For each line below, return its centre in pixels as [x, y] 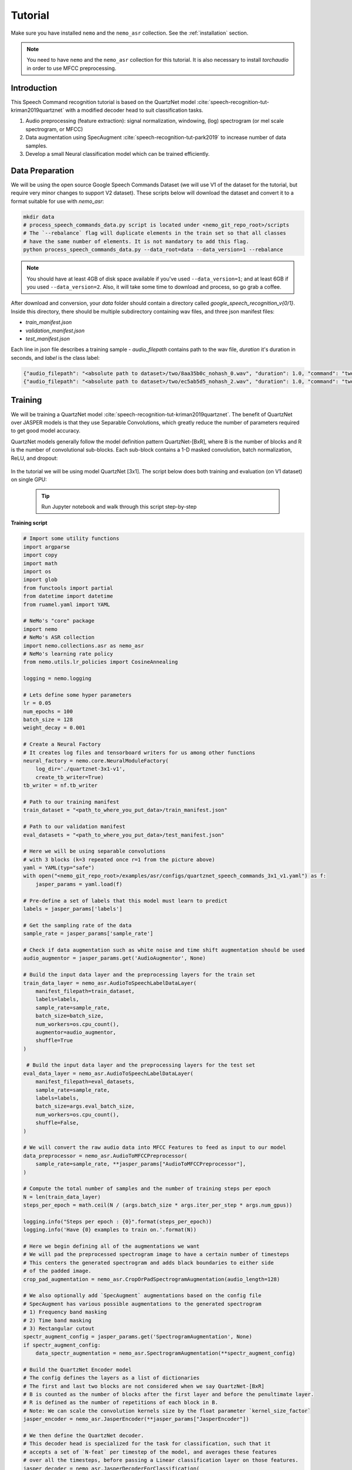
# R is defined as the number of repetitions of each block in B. [121, 1403]
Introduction [34, 88]
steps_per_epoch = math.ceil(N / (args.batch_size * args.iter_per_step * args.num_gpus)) [158, 1205]
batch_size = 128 [48, 720]
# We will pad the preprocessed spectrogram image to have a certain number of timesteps [156, 1254]
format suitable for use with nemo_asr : [57, 201]
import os [37, 572]
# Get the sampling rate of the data [77, 925]
